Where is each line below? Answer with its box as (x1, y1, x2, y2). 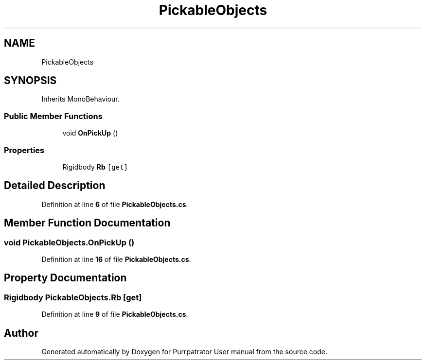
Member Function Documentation (4, 217, 171, 229)
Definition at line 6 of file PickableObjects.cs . (41, 200, 188, 208)
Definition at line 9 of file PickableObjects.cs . (41, 310, 188, 319)
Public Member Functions (4, 111, 103, 121)
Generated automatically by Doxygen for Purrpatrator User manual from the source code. (41, 347, 327, 356)
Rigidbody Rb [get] (62, 162, 128, 171)
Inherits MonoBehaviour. (41, 95, 120, 104)
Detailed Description (4, 179, 106, 192)
